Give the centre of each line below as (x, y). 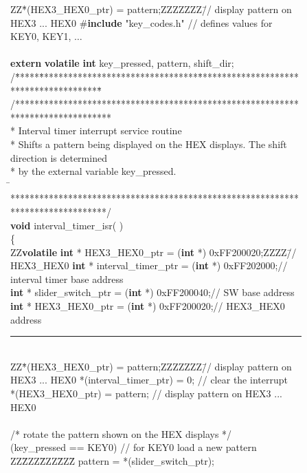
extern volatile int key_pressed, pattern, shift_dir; (122, 63)
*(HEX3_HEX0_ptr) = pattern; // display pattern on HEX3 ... (146, 393)
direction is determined (59, 157)
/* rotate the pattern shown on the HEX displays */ (121, 433)
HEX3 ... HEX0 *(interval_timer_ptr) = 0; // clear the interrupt (149, 380)
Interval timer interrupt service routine (100, 130)
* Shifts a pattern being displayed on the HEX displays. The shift (149, 144)
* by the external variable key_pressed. (93, 171)
